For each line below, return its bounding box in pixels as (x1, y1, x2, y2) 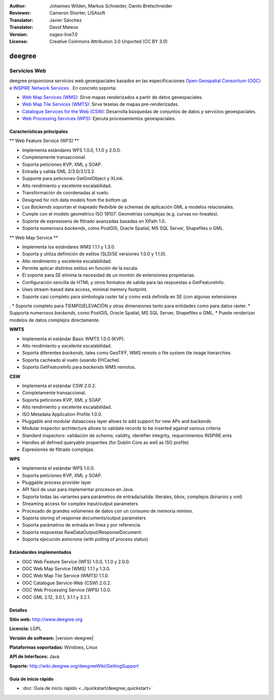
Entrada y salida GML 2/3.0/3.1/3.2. (22, 168, 96, 174)
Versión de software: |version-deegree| (9, 635, 94, 641)
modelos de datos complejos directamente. (9, 317, 100, 323)
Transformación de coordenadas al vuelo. (22, 190, 110, 196)
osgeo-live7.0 (49, 31, 78, 38)
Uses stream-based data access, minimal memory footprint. (22, 287, 148, 293)
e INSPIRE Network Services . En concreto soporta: (9, 85, 117, 91)
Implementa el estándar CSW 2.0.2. (22, 382, 96, 389)
